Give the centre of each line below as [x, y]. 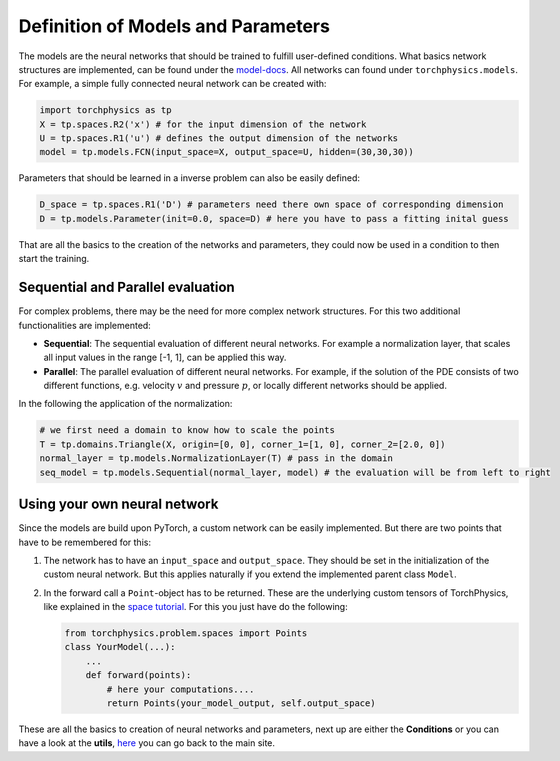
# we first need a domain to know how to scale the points [187, 430]
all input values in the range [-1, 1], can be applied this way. [165, 357]
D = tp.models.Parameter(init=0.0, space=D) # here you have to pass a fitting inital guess [274, 218]
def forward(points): [138, 675]
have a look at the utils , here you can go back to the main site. [146, 743]
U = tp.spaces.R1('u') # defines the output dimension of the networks [219, 138]
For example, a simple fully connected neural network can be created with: [172, 84]
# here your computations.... [180, 689]
